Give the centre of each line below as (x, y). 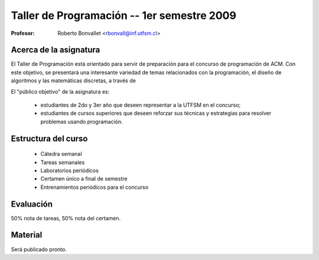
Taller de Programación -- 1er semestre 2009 (123, 15)
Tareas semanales (63, 162)
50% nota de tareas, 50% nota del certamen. (66, 218)
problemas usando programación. (82, 121)
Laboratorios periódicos (69, 170)
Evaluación (32, 204)
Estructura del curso (49, 138)
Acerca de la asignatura (56, 50)
